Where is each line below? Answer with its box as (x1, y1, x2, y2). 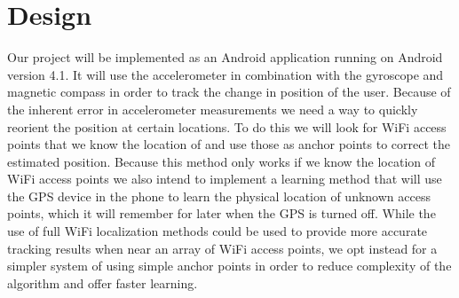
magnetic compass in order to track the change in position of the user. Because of (7, 82, 451, 101)
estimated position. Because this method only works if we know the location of (7, 152, 436, 170)
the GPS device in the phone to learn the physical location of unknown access (7, 186, 431, 205)
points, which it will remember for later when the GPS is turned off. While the (7, 204, 436, 223)
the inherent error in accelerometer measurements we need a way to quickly (7, 99, 418, 118)
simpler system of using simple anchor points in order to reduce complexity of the (7, 256, 452, 275)
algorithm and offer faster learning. (7, 273, 198, 292)
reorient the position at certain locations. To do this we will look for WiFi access (7, 117, 447, 136)
